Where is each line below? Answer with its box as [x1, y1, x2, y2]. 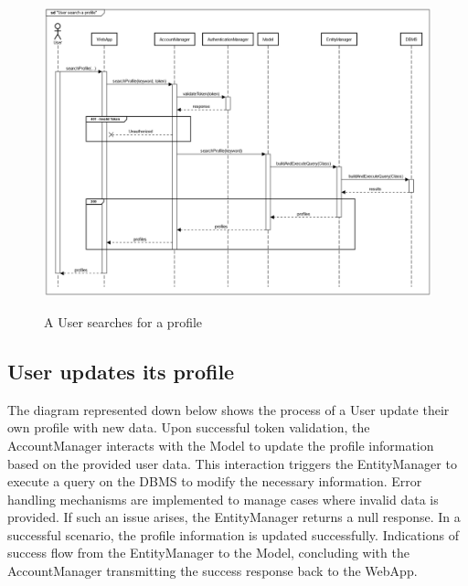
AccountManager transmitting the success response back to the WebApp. [7, 561, 418, 581]
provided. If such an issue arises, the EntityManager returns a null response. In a [7, 507, 461, 527]
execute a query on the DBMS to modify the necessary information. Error [7, 472, 422, 491]
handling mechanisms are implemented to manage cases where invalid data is [7, 489, 439, 508]
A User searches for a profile [44, 312, 203, 331]
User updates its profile [7, 357, 235, 385]
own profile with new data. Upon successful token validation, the [7, 418, 370, 437]
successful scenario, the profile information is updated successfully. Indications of [7, 525, 459, 544]
